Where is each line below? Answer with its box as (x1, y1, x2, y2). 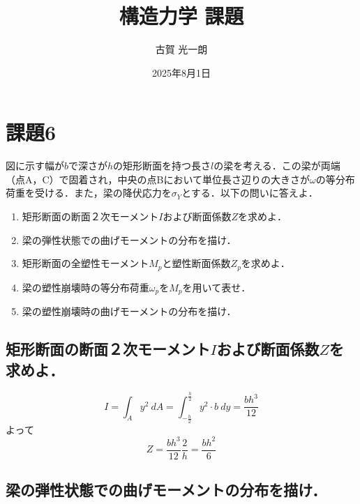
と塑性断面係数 (162, 256, 231, 270)
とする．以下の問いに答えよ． (181, 185, 318, 200)
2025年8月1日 (152, 65, 211, 79)
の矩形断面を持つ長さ (113, 158, 211, 173)
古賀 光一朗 (155, 42, 208, 56)
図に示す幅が (6, 158, 64, 173)
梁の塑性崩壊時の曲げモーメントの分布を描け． (22, 304, 237, 319)
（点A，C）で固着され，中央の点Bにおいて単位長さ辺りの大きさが (6, 171, 310, 186)
